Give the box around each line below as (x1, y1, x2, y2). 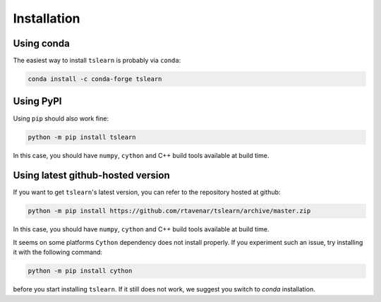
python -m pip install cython (28, 267, 133, 275)
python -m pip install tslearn (28, 133, 137, 141)
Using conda (13, 37, 70, 49)
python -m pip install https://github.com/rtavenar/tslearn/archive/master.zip (28, 207, 311, 215)
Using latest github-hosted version (13, 169, 170, 181)
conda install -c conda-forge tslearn (28, 75, 162, 83)
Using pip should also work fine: (13, 114, 109, 123)
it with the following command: (13, 248, 102, 257)
